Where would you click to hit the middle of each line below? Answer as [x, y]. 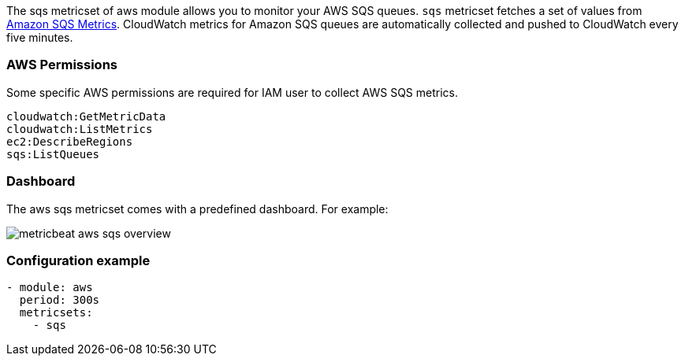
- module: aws [50, 288]
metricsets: [56, 313]
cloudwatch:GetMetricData [86, 116]
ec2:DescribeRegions [70, 141]
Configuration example [78, 260]
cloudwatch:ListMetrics [80, 129]
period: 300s [60, 300]
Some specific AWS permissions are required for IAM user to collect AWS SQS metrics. [232, 92]
